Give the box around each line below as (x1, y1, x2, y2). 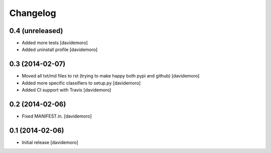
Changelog (9, 7, 56, 18)
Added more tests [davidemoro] (22, 40, 88, 46)
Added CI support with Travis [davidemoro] (22, 87, 111, 93)
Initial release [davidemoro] (22, 139, 79, 145)
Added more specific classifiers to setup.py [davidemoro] (22, 80, 141, 86)
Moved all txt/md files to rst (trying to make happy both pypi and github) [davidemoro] (22, 73, 200, 79)
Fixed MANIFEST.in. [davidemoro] (22, 113, 92, 119)
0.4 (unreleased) (9, 26, 63, 35)
